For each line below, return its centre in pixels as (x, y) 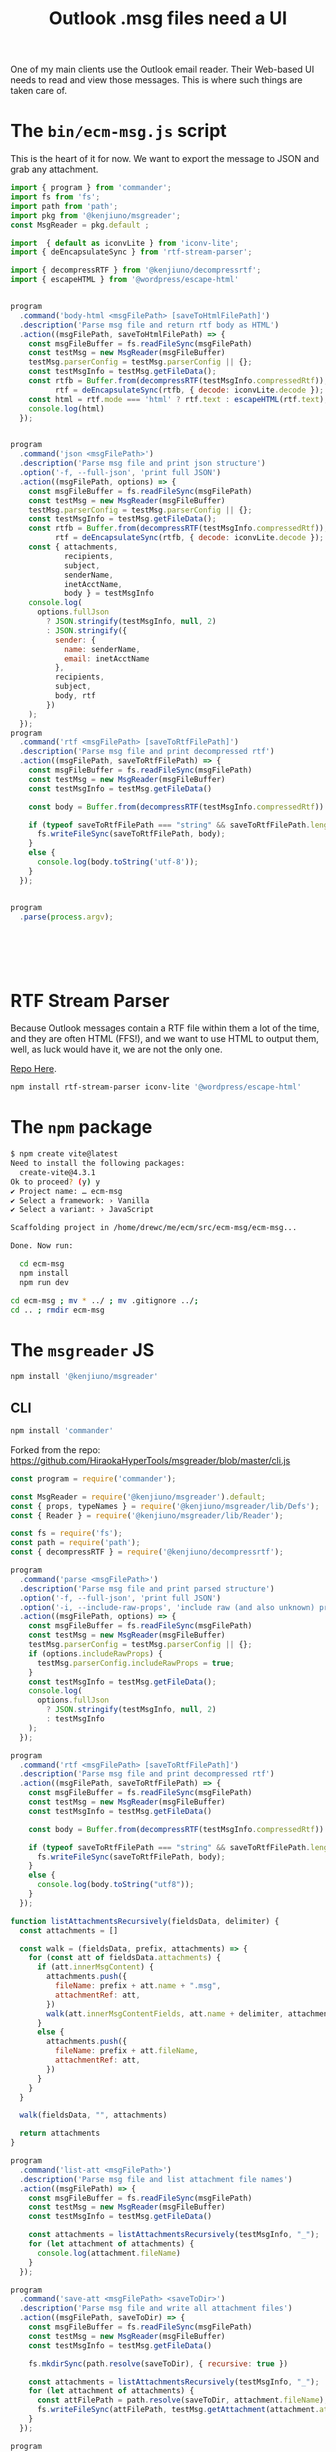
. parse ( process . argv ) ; (66, 917)
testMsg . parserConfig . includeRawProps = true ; (135, 1663)
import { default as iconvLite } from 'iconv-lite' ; (125, 243)
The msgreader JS (82, 1349)
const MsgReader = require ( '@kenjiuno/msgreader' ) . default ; (138, 1497)
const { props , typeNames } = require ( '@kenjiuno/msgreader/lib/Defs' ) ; (165, 1506)
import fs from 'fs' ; (55, 197)
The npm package (81, 1127)
